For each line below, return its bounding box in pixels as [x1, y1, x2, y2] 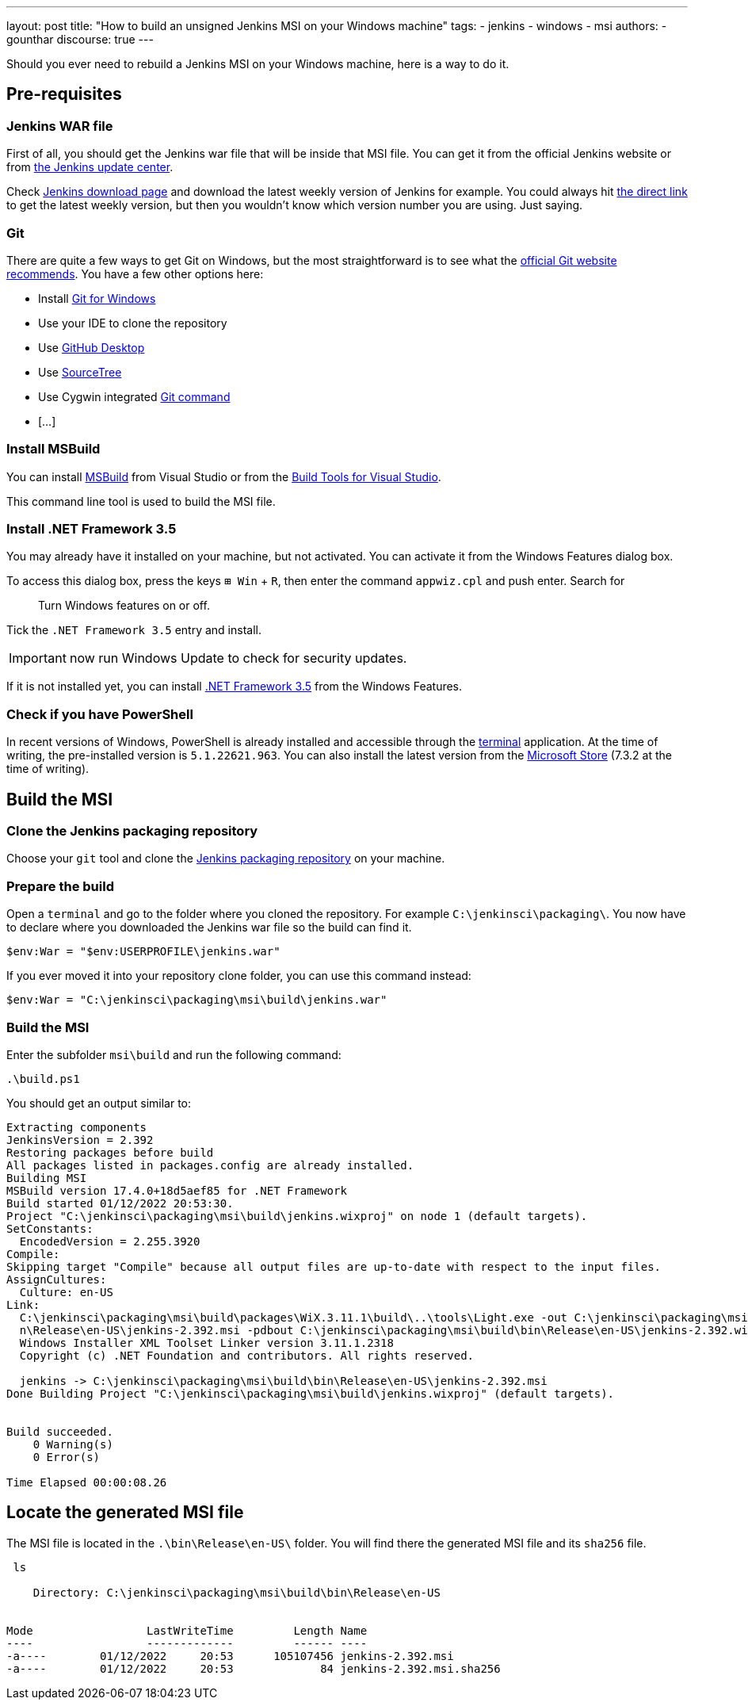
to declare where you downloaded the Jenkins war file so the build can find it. [6, 920, 412, 935]
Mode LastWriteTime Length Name [6, 1624, 368, 1637]
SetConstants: [6, 1222, 93, 1235]
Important [9, 650, 67, 667]
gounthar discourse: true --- [6, 33, 154, 46]
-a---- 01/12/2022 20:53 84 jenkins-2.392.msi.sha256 [6, 1662, 501, 1675]
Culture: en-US [19, 1285, 113, 1299]
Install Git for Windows [38, 291, 156, 305]
